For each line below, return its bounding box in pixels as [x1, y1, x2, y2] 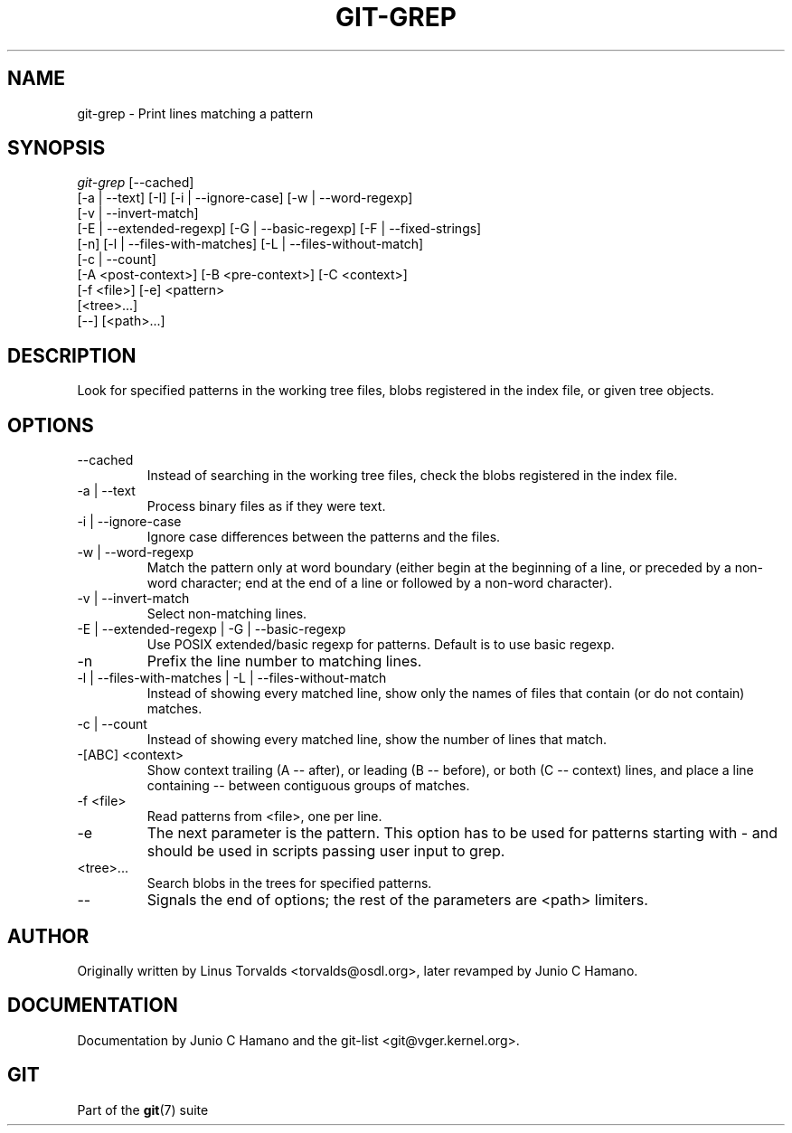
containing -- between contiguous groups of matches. [146, 778, 470, 794]
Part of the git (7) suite [77, 1101, 209, 1118]
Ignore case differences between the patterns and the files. [146, 529, 501, 545]
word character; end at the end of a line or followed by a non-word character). [146, 575, 613, 591]
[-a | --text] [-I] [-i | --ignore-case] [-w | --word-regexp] [77, 190, 413, 206]
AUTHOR [7, 924, 90, 948]
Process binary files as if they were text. [146, 498, 386, 515]
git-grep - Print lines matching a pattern [77, 105, 314, 121]
